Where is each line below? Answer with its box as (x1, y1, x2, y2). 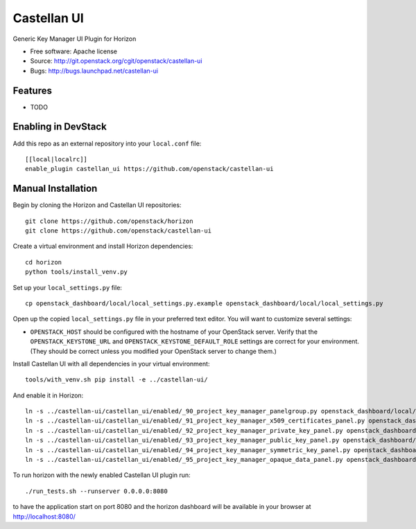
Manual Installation (12, 183, 98, 195)
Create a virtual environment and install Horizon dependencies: (12, 242, 193, 251)
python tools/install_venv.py (25, 268, 128, 276)
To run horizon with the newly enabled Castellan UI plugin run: (12, 471, 191, 479)
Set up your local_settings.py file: (12, 283, 123, 292)
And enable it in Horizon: (12, 391, 84, 400)
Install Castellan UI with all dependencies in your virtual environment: (12, 359, 210, 368)
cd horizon (25, 258, 62, 266)
